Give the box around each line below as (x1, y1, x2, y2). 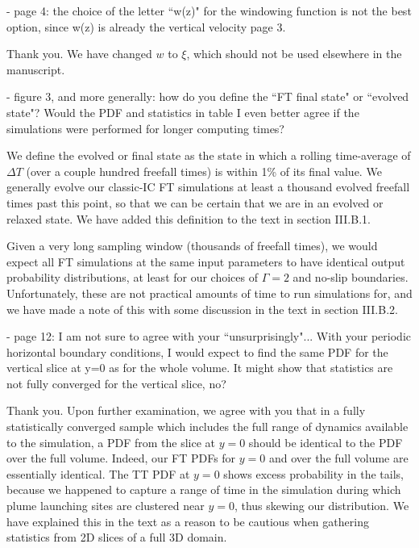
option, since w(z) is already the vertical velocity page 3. (6, 18, 286, 35)
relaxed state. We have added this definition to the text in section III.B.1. (6, 210, 371, 227)
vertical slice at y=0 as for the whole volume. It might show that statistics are (6, 359, 393, 376)
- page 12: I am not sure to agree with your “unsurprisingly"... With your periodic (6, 328, 411, 345)
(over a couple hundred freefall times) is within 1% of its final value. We (26, 162, 382, 179)
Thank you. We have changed (6, 45, 152, 62)
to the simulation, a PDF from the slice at (6, 433, 215, 450)
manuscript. (6, 61, 65, 77)
